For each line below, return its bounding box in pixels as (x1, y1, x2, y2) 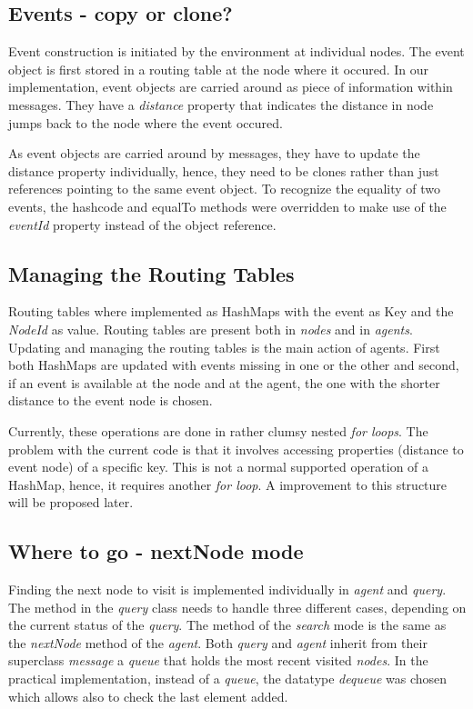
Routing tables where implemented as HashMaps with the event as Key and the (8, 302, 454, 321)
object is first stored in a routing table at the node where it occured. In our (8, 59, 429, 78)
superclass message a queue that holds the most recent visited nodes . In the (8, 651, 428, 670)
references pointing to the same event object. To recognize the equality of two (8, 179, 441, 198)
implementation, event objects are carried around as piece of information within (8, 77, 453, 96)
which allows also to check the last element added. (8, 686, 288, 705)
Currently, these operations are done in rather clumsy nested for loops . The (8, 421, 428, 440)
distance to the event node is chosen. (8, 391, 213, 410)
